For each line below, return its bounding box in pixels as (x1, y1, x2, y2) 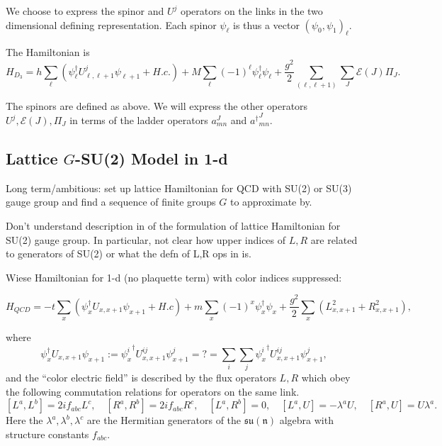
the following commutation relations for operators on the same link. (6, 384, 300, 398)
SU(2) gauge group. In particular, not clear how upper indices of (6, 232, 286, 247)
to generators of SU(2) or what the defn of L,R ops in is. (6, 246, 251, 261)
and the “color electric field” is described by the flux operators (6, 370, 276, 385)
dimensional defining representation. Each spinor (6, 17, 217, 32)
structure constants (6, 427, 89, 442)
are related (310, 232, 358, 247)
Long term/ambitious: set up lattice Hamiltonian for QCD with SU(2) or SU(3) (6, 180, 352, 195)
